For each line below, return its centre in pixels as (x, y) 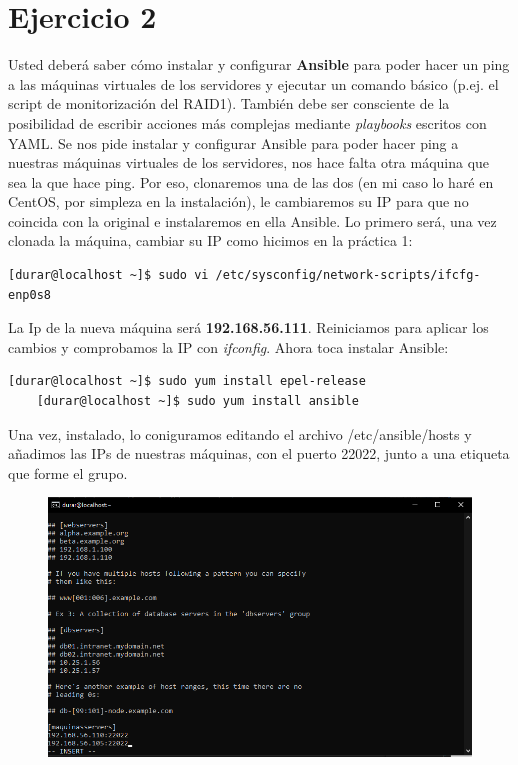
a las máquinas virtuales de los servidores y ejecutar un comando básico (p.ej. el (253, 83)
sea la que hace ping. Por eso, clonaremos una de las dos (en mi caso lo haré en (251, 181)
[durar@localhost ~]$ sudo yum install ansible (197, 401)
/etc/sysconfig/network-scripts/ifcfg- (348, 275)
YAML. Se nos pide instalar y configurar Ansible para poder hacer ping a (233, 142)
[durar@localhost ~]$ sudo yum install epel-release (187, 381)
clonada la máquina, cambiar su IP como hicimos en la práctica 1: (210, 240)
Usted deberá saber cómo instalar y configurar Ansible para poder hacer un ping (259, 64)
